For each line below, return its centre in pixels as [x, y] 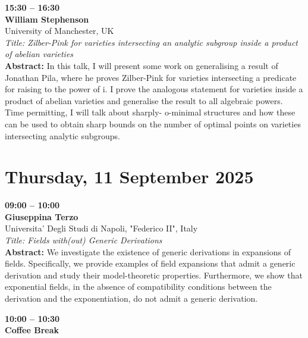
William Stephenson [47, 19]
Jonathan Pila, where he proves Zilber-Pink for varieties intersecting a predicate [151, 77]
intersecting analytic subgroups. [62, 135]
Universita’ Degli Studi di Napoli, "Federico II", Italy [101, 228]
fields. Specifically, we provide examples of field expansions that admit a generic [150, 263]
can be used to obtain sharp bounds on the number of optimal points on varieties [153, 123]
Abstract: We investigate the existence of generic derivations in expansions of [148, 251]
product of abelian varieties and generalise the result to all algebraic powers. [144, 100]
